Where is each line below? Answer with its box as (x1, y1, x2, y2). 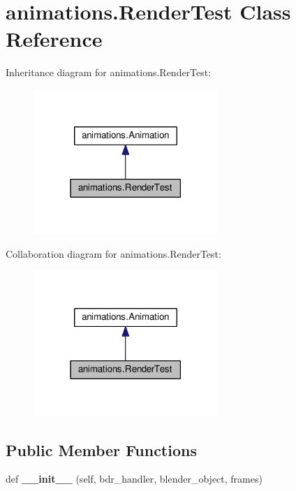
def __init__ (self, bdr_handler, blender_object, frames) (6, 471, 262, 486)
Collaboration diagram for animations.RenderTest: (6, 247, 221, 261)
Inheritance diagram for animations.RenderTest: (6, 65, 212, 80)
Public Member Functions (6, 439, 197, 460)
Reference (6, 24, 103, 53)
